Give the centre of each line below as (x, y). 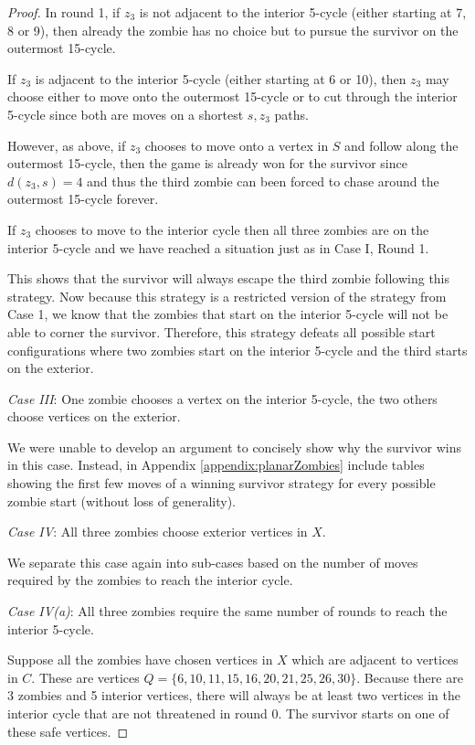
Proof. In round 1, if (64, 12)
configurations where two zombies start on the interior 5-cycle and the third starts (237, 350)
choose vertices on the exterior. (94, 416)
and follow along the (401, 145)
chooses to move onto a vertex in (237, 145)
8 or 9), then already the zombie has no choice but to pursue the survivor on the (233, 30)
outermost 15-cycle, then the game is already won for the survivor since (207, 163)
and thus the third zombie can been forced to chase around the (263, 181)
